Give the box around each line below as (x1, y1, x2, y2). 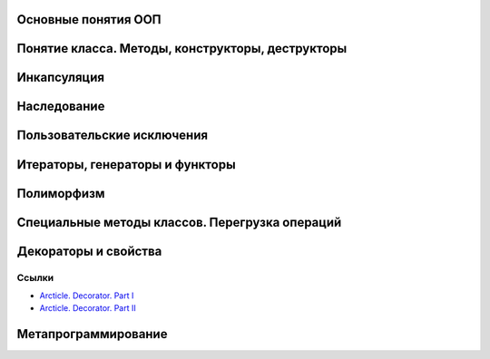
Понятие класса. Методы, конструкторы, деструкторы (16, 41, 348, 56)
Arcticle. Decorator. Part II (39, 303, 136, 314)
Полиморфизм (16, 186, 105, 201)
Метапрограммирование (16, 326, 168, 342)
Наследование (16, 99, 105, 114)
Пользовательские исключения (16, 128, 209, 143)
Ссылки (16, 271, 54, 284)
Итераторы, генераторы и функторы (16, 157, 236, 172)
